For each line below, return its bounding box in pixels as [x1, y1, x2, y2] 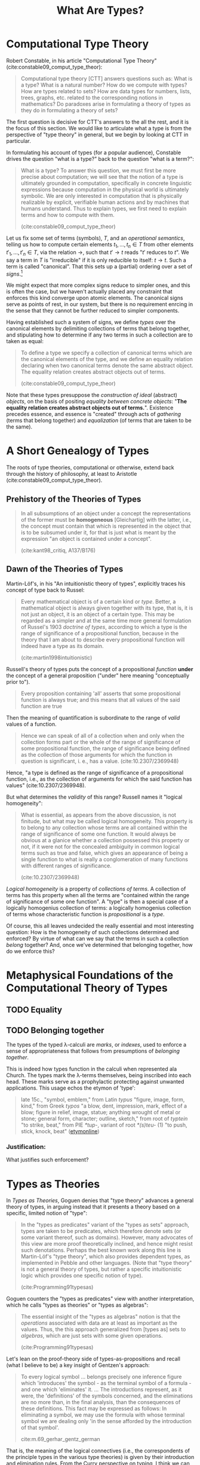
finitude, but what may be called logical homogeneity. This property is [20, 817, 193, 825]
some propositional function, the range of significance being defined [20, 745, 190, 752]
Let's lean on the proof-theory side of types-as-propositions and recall [6, 1355, 181, 1363]
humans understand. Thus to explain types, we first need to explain [20, 204, 187, 212]
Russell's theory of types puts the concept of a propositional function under [6, 665, 193, 672]
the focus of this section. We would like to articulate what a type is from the [6, 124, 192, 131]
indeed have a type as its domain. [20, 642, 104, 649]
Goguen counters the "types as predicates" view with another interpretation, [6, 1295, 195, 1302]
